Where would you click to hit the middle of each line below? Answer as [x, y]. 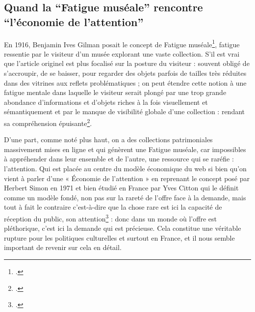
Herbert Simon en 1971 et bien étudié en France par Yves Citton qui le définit [121, 188]
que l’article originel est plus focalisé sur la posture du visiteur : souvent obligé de [127, 63]
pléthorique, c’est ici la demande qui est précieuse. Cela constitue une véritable [123, 228]
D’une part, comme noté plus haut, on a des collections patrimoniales [108, 140]
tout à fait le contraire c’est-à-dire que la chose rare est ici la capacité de [113, 207]
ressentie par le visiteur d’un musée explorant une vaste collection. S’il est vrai [122, 53]
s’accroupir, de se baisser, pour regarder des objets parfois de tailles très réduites [125, 73]
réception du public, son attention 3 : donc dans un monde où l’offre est [110, 218]
